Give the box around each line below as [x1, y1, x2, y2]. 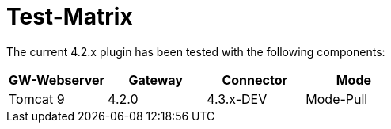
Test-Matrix [6, 3, 133, 30]
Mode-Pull [306, 90, 368, 107]
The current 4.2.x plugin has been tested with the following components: [6, 44, 385, 59]
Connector [222, 71, 287, 88]
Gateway [128, 71, 183, 88]
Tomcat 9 [9, 90, 65, 107]
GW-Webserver [9, 71, 105, 88]
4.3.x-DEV [207, 90, 268, 107]
